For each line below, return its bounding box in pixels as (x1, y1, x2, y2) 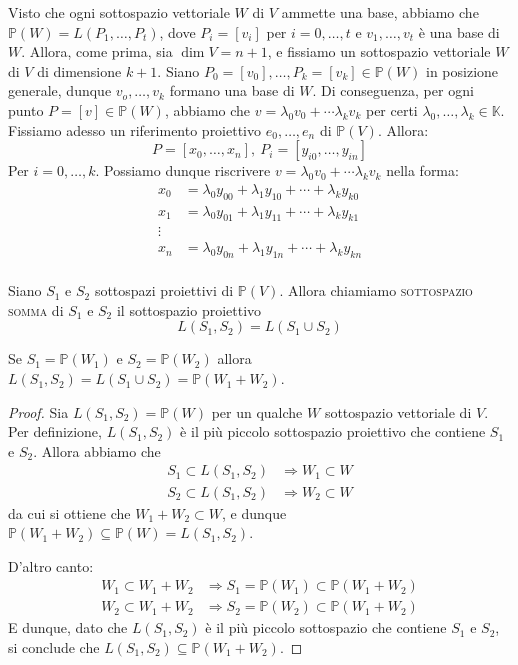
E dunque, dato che (8, 617, 128, 638)
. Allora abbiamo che (33, 440, 161, 461)
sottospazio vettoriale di (324, 401, 472, 422)
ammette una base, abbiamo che (281, 2, 479, 22)
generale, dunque (8, 80, 112, 101)
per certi (365, 99, 418, 120)
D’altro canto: (8, 555, 94, 576)
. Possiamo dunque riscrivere (95, 160, 271, 181)
